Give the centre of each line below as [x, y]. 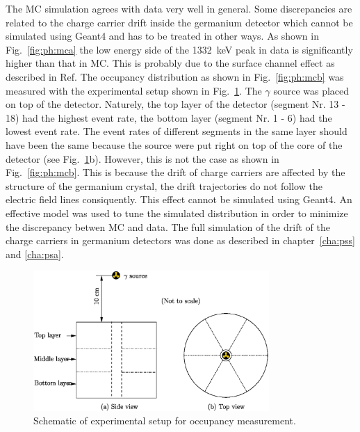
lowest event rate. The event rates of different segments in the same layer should [177, 131]
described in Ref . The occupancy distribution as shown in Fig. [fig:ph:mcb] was [175, 76]
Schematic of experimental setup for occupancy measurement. [165, 421]
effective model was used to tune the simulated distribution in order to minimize [177, 213]
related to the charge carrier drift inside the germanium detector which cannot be [179, 22]
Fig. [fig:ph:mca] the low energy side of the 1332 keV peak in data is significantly [179, 49]
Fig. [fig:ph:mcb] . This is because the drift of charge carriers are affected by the [175, 172]
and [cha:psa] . [35, 254]
